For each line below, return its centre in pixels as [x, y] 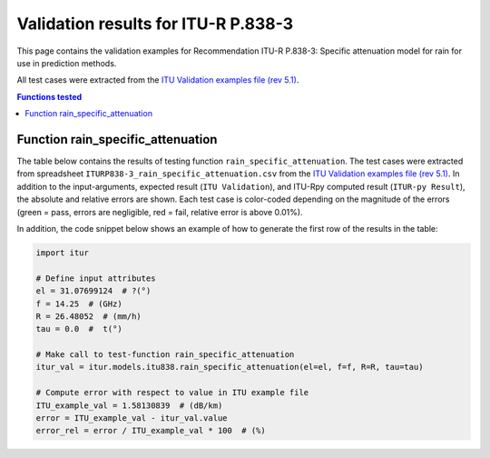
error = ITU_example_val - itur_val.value [132, 418]
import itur [63, 253]
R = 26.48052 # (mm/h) [89, 316]
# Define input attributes [96, 278]
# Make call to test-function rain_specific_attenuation [165, 355]
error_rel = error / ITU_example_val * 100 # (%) [151, 431]
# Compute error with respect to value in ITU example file [172, 393]
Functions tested [49, 96]
